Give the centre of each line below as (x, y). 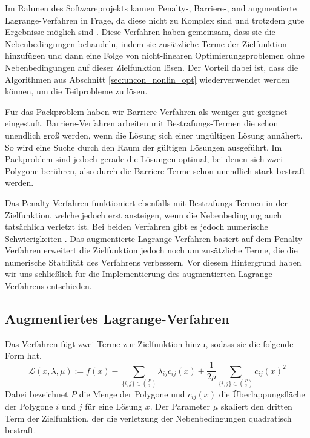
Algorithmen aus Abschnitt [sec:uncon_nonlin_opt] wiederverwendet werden (147, 79)
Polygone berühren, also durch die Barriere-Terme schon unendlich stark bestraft (155, 170)
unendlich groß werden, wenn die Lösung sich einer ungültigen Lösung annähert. (154, 135)
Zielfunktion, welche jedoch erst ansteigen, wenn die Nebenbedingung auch (143, 214)
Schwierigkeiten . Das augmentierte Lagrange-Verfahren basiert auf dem (138, 238)
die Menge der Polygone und (132, 394)
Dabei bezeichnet (37, 394)
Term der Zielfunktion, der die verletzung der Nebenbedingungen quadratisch (148, 418)
